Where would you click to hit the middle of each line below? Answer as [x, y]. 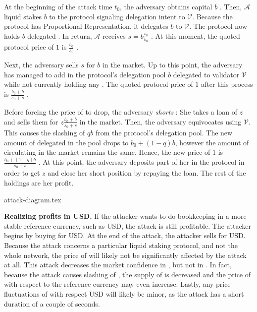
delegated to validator [206, 74]
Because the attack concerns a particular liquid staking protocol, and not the [121, 245]
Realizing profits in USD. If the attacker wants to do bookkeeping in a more [125, 216]
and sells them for [31, 121]
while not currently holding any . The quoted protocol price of [99, 84]
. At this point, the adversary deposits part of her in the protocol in [141, 162]
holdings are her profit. [39, 183]
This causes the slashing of [45, 133]
